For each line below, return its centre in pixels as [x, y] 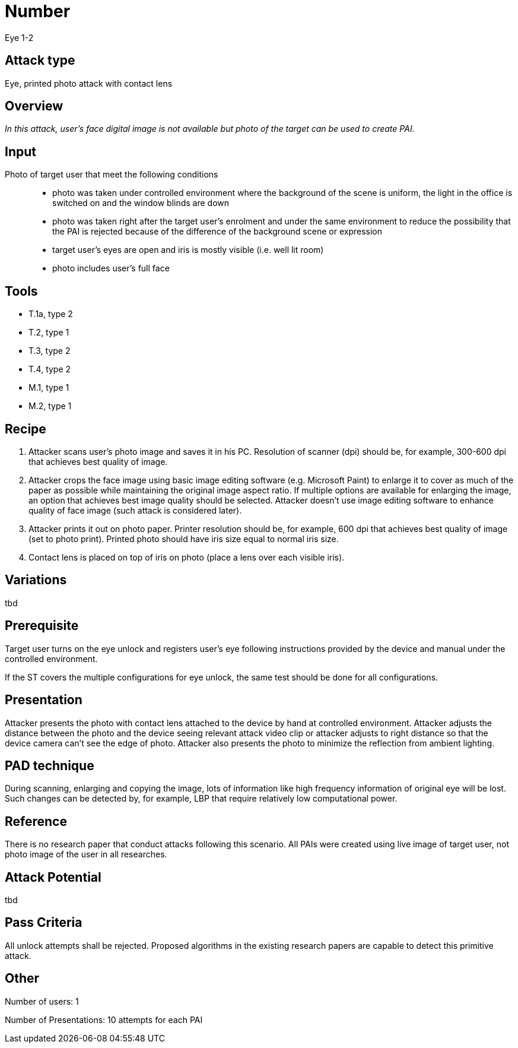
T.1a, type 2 [51, 314]
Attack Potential [53, 877]
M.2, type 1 [50, 406]
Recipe [26, 429]
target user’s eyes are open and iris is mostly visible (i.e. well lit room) [188, 250]
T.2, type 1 [49, 333]
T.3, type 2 [50, 351]
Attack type [40, 61]
